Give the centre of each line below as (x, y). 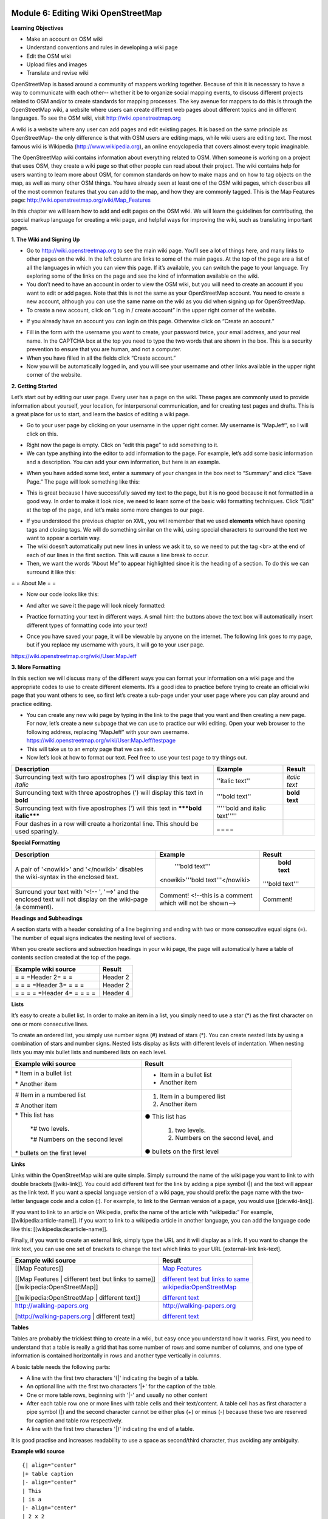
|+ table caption (48, 1474)
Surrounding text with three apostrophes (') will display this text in (109, 793)
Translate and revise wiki (58, 73)
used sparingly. (37, 831)
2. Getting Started (34, 386)
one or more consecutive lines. (50, 1024)
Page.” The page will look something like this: (83, 482)
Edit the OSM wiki (49, 56)
